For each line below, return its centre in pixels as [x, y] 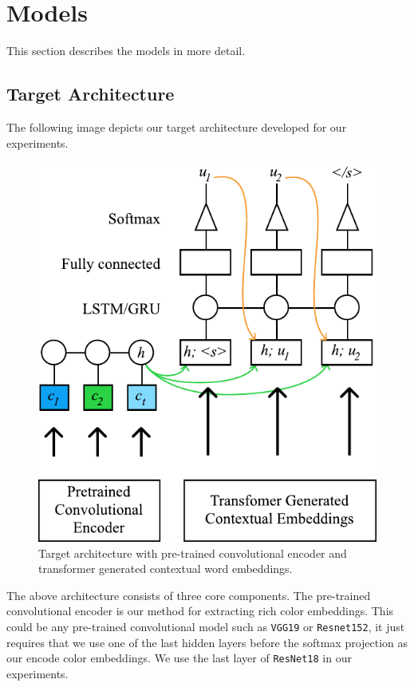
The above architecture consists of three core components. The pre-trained [189, 595]
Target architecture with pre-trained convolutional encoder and [193, 553]
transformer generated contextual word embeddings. [166, 569]
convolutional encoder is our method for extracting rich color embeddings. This [200, 611]
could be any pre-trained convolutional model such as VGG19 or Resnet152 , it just [206, 626]
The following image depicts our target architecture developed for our [177, 126]
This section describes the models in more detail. [126, 51]
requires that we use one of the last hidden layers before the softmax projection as [207, 642]
